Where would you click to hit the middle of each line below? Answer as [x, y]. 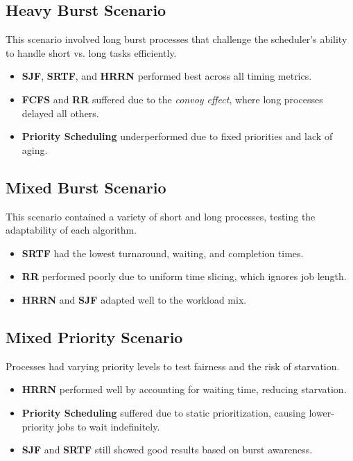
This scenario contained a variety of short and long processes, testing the [161, 216]
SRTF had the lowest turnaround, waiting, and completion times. [163, 253]
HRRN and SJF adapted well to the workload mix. [134, 299]
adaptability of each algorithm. [71, 230]
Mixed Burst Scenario [86, 187]
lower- [321, 412]
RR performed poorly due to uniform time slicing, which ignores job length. [184, 276]
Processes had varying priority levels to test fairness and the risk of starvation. [173, 366]
